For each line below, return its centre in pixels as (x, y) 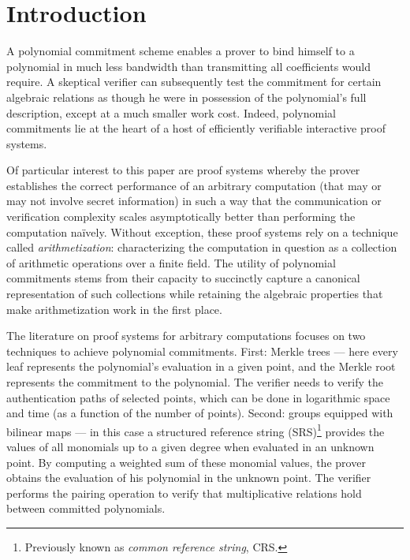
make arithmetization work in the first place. (114, 309)
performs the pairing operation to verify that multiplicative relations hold (184, 493)
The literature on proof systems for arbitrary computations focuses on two (186, 336)
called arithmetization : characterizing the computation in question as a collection (202, 247)
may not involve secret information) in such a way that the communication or (194, 201)
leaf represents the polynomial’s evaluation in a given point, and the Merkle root (201, 366)
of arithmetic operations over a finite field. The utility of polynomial (171, 262)
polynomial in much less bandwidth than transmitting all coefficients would (188, 66)
